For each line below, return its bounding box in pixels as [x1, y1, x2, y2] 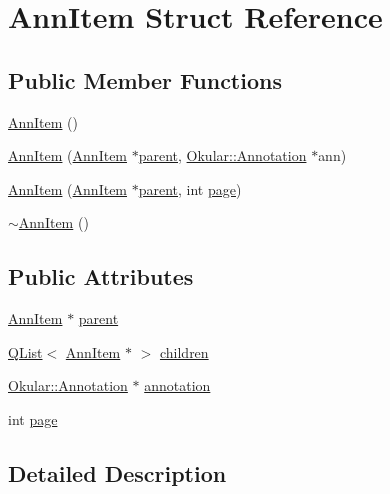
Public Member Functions [8, 64, 282, 95]
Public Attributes [8, 261, 194, 292]
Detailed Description [8, 457, 227, 488]
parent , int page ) [138, 178, 242, 199]
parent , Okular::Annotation [138, 145, 307, 166]
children [159, 341, 209, 362]
